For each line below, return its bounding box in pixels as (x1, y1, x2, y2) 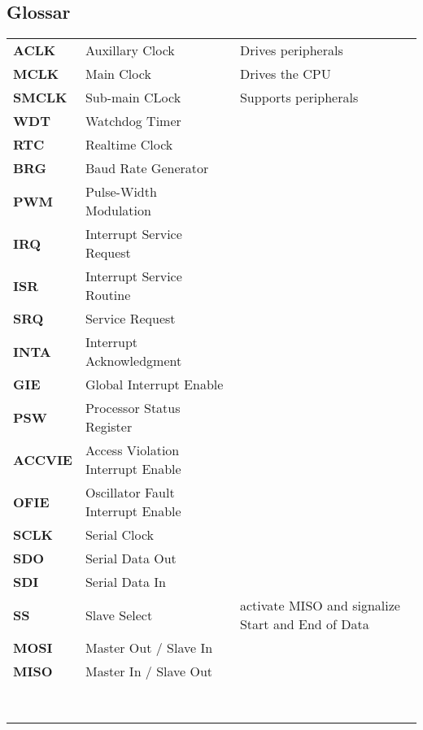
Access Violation (85, 441, 180, 460)
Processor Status (85, 398, 181, 418)
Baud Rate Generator (85, 159, 209, 178)
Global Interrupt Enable (85, 375, 224, 394)
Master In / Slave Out (85, 662, 213, 681)
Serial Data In (85, 572, 166, 592)
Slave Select (85, 605, 153, 624)
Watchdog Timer (85, 111, 181, 131)
